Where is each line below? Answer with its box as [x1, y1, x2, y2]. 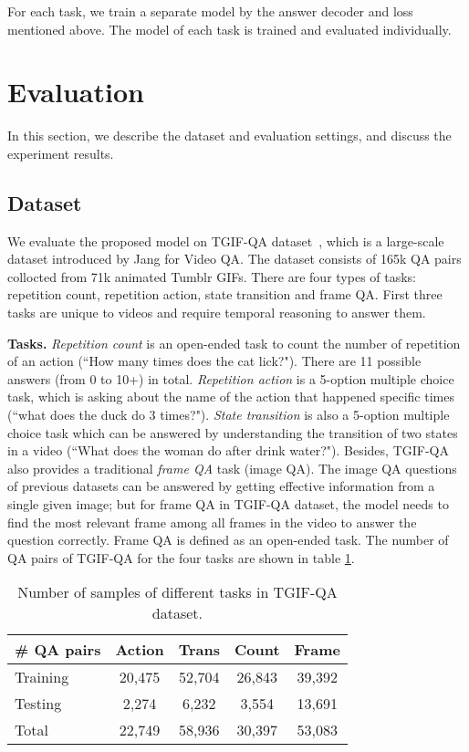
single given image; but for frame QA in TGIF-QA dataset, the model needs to [7, 495, 449, 514]
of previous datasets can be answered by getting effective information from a [7, 476, 435, 496]
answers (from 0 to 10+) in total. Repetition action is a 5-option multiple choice [7, 369, 454, 388]
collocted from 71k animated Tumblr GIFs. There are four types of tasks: [7, 266, 417, 286]
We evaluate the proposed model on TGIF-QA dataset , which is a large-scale [7, 231, 444, 250]
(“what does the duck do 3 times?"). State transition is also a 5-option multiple [7, 405, 450, 424]
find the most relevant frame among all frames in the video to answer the [7, 512, 417, 531]
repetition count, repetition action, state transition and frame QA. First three [7, 285, 443, 304]
